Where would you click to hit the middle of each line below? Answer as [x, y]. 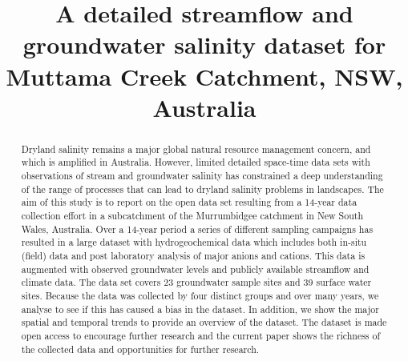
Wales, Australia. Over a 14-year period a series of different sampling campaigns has [197, 229]
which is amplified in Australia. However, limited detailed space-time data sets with [196, 162]
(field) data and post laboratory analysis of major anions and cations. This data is [193, 255]
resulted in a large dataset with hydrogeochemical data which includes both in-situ [194, 242]
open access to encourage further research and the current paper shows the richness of [201, 335]
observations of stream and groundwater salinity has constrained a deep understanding [202, 176]
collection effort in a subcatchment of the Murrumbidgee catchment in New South [192, 216]
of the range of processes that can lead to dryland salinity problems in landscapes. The [202, 189]
